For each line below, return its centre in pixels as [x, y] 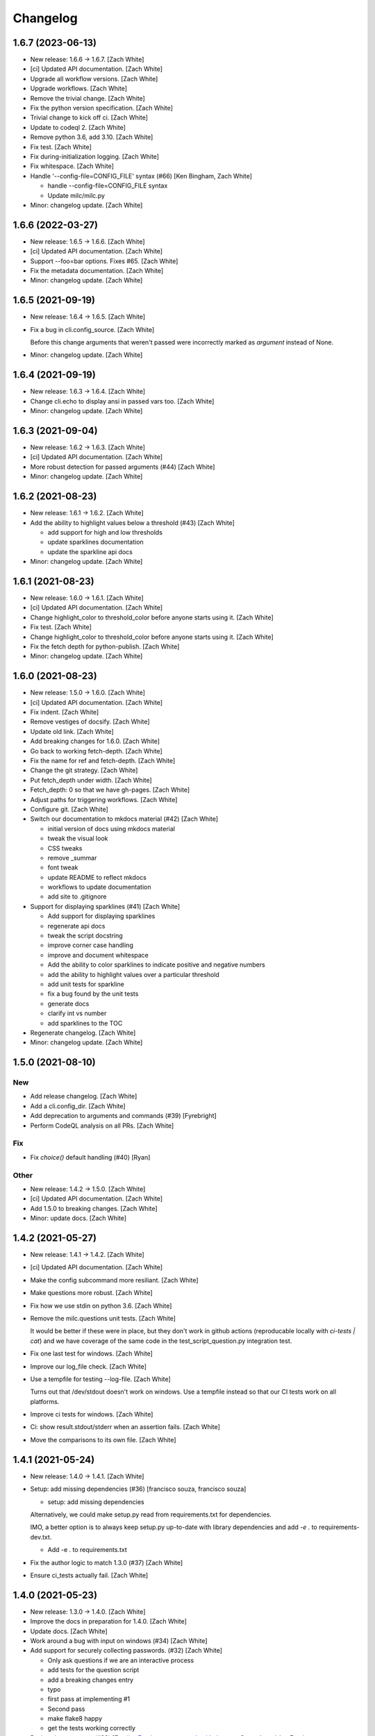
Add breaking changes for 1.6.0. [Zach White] [95, 741]
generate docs [68, 1003]
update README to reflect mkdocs [97, 877]
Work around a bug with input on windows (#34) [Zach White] [119, 1641]
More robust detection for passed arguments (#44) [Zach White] [123, 467]
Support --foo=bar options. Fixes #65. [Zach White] [104, 261]
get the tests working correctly [91, 1728]
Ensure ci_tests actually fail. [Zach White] [89, 1575]
